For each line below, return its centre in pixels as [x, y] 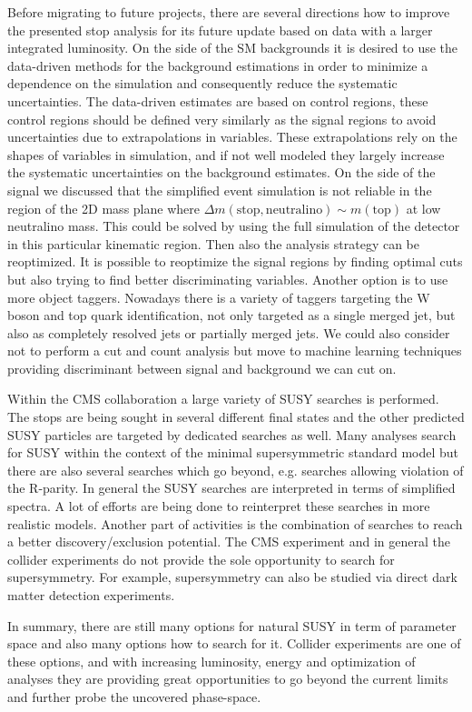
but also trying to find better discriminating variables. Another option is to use [228, 279]
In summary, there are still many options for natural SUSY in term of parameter [232, 625]
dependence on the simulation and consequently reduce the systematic [202, 83]
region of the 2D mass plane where [103, 208]
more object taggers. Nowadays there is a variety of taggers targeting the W [219, 297]
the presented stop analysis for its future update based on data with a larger [220, 30]
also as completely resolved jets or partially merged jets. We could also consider [229, 332]
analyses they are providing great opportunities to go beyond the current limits [228, 679]
